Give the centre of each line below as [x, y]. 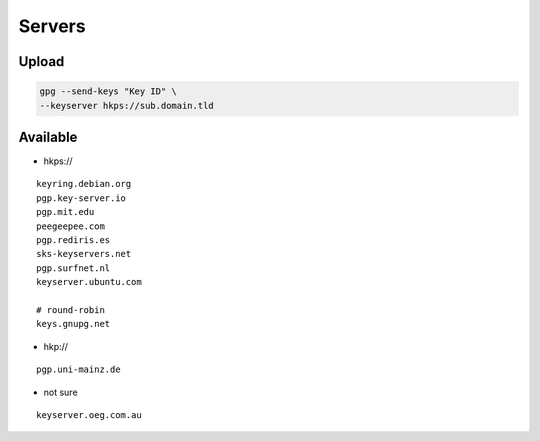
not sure [61, 392]
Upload [41, 61]
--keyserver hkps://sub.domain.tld [126, 105]
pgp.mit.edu [65, 212]
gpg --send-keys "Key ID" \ [108, 91]
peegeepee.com [70, 226]
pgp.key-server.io [81, 198]
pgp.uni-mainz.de [78, 369]
